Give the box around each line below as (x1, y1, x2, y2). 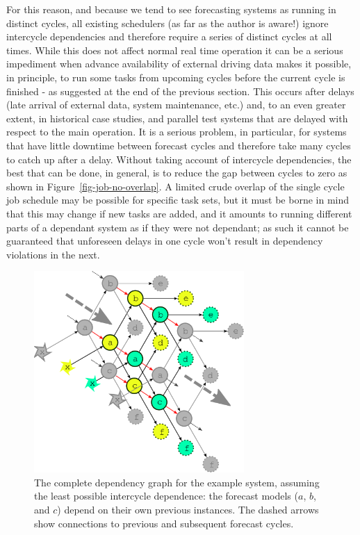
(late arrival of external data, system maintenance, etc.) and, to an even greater (6, 97, 346, 112)
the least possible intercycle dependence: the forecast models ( (34, 488, 298, 503)
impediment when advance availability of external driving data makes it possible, (6, 56, 352, 71)
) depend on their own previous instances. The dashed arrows (57, 502, 319, 517)
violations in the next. (6, 247, 100, 261)
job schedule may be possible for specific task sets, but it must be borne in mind (6, 192, 350, 207)
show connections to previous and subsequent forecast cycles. (34, 516, 294, 530)
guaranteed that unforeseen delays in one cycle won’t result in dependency (6, 233, 323, 248)
